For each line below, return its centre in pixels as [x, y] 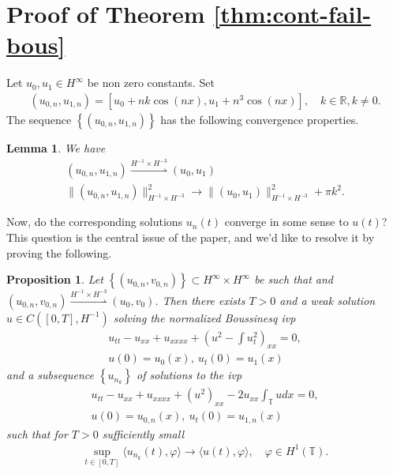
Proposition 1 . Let [55, 279]
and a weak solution [327, 300]
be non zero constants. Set [151, 83]
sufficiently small [143, 433]
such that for [37, 433]
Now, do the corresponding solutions [95, 222]
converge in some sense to [286, 222]
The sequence [39, 119]
